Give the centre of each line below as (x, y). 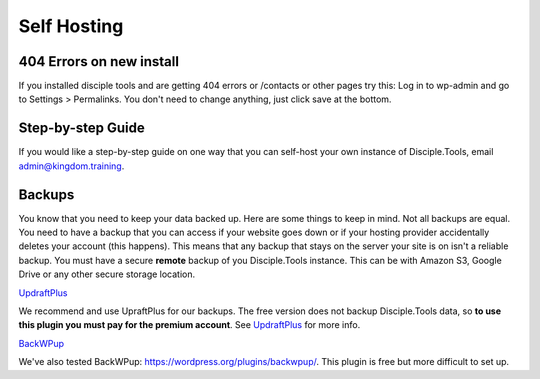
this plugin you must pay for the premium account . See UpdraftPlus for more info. (189, 325)
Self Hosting (71, 26)
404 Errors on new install (99, 61)
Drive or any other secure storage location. (107, 274)
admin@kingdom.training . (71, 166)
